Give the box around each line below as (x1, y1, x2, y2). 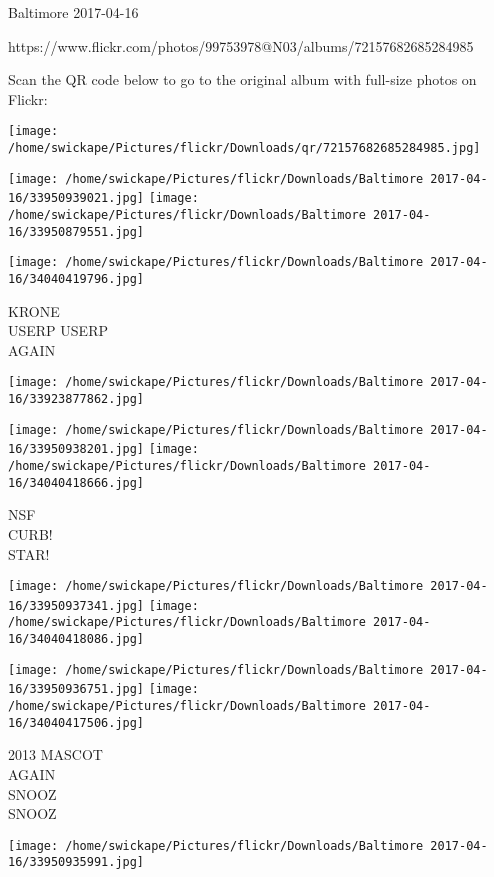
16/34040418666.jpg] (8, 475, 145, 490)
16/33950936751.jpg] (8, 682, 145, 697)
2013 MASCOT (8, 744, 103, 765)
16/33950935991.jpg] (8, 855, 145, 870)
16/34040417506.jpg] (8, 715, 145, 730)
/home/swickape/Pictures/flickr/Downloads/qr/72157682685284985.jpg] (8, 141, 481, 156)
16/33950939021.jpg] (8, 191, 145, 206)
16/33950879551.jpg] (8, 224, 145, 239)
